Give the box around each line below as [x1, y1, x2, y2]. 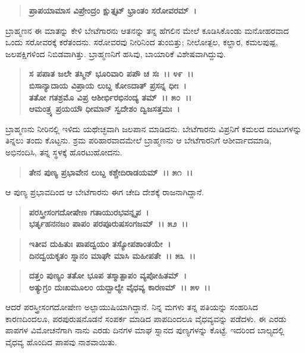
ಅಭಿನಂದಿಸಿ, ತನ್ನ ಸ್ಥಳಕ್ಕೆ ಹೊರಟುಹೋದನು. [5, 145, 122, 158]
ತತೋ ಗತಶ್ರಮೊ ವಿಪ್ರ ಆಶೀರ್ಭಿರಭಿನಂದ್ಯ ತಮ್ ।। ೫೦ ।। [29, 90, 192, 103]
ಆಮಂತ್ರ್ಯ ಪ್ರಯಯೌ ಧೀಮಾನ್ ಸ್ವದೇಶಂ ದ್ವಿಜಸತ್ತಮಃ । [29, 102, 180, 115]
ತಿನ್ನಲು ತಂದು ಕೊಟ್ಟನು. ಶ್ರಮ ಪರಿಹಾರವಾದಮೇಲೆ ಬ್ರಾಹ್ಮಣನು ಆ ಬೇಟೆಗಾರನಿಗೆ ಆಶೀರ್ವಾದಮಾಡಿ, [5, 134, 272, 146]
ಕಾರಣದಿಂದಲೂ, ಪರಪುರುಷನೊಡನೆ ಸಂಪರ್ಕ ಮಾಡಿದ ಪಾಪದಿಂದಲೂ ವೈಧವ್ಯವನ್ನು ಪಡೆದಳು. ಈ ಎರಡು [5, 312, 287, 324]
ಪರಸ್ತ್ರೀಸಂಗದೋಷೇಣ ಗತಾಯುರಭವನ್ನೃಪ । [29, 205, 149, 218]
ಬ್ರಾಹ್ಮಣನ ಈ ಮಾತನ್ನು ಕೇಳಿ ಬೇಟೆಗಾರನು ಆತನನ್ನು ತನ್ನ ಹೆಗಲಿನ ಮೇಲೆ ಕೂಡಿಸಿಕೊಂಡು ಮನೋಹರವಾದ [5, 24, 289, 36]
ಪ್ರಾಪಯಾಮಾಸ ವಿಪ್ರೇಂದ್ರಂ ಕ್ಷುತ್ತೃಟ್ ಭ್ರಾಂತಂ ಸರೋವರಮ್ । [29, 4, 197, 16]
